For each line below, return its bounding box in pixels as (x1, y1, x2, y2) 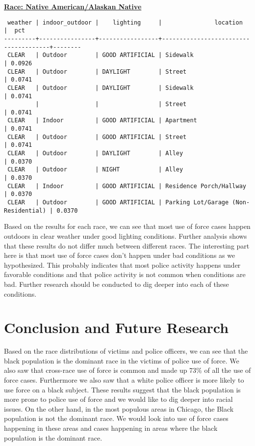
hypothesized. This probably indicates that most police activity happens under (4, 259, 241, 270)
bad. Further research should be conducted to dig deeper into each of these (4, 279, 229, 289)
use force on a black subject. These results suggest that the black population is (4, 384, 241, 394)
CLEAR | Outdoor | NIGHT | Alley (7, 166, 183, 173)
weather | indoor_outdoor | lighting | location (7, 19, 243, 26)
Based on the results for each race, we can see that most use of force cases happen (4, 221, 251, 231)
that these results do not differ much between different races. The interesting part (4, 240, 250, 251)
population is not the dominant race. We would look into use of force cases (4, 413, 229, 423)
